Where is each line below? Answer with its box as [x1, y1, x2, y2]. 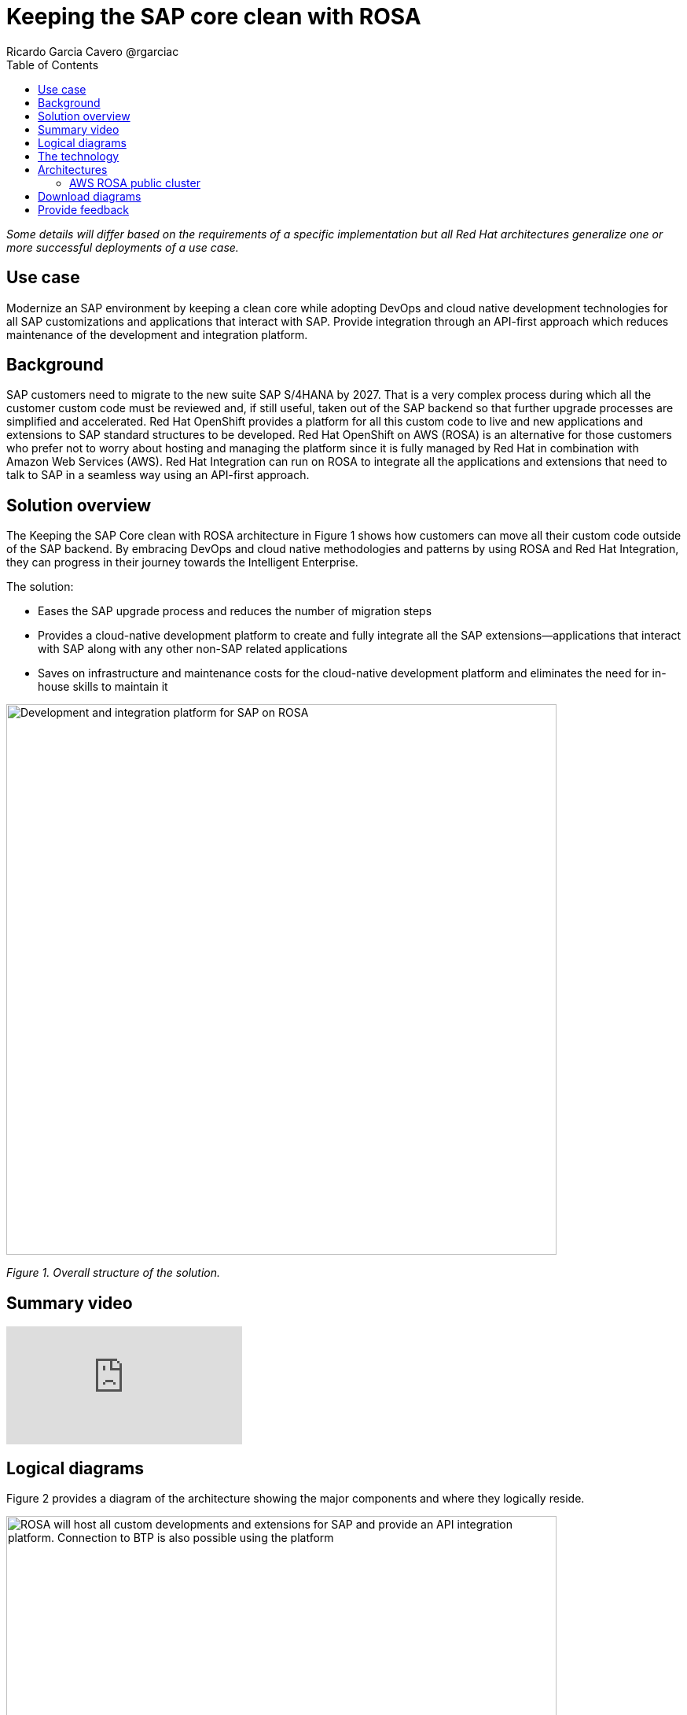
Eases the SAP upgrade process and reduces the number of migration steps [38, 604, 432, 618]
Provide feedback [38, 202, 129, 216]
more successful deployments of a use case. [6, 240, 239, 254]
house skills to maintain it [38, 680, 168, 694]
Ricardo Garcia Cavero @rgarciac [6, 44, 179, 58]
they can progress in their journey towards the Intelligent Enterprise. [6, 555, 358, 570]
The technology [38, 149, 119, 163]
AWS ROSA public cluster [69, 175, 200, 190]
